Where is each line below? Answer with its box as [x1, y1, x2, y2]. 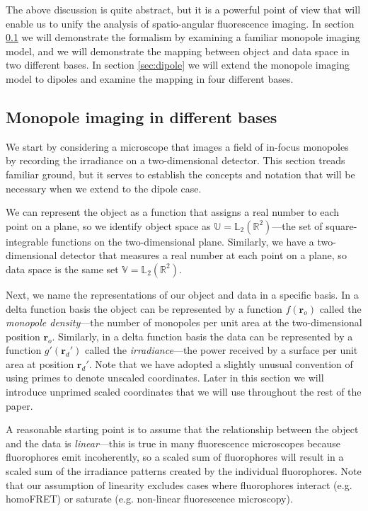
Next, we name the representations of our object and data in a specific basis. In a [6, 287, 359, 302]
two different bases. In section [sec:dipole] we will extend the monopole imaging [6, 57, 350, 72]
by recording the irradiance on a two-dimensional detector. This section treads [6, 153, 345, 168]
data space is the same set [6, 261, 119, 276]
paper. [6, 398, 33, 413]
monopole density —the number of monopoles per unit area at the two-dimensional [6, 315, 362, 330]
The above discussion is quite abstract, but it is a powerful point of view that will [6, 2, 361, 16]
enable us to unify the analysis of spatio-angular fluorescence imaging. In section [6, 16, 355, 30]
